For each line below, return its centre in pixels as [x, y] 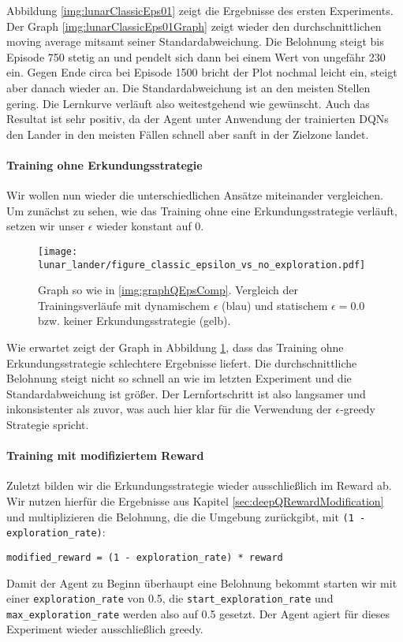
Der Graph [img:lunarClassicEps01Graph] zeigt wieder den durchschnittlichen [194, 26]
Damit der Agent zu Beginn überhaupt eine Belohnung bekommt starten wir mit [202, 582]
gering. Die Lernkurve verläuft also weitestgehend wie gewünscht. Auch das [188, 103]
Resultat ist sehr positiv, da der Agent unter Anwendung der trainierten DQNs [198, 119]
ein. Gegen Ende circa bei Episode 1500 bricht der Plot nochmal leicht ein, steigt [202, 72]
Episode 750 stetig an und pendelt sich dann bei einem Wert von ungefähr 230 [196, 56]
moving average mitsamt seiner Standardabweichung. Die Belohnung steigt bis [195, 41]
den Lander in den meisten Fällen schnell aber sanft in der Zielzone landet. [188, 134]
